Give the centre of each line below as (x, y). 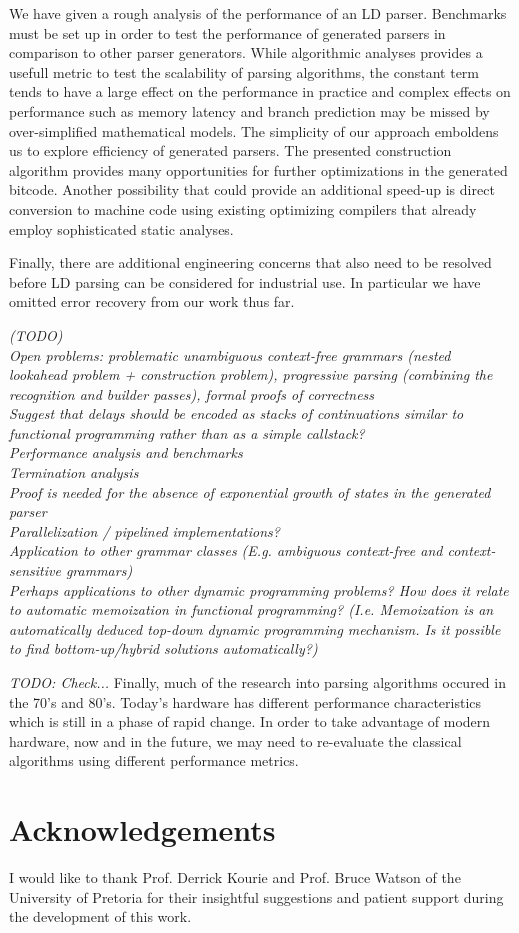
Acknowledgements (142, 829)
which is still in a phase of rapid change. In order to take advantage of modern (250, 721)
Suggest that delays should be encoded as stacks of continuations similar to (236, 413)
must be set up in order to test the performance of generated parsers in (227, 32)
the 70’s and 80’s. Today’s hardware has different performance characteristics (245, 701)
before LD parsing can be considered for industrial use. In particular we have (245, 281)
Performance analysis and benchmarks (126, 452)
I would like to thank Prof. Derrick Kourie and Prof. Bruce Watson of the (235, 877)
